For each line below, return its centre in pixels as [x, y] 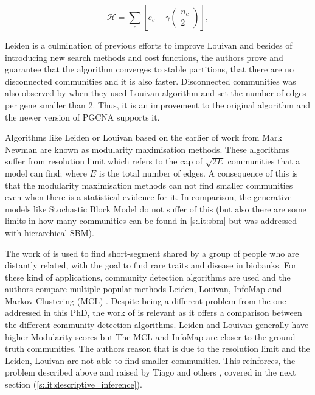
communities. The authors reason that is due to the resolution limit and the [168, 348]
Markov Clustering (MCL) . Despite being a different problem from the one [146, 300]
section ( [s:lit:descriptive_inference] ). [74, 384]
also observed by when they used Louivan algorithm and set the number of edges [156, 93]
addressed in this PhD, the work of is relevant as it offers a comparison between [154, 313]
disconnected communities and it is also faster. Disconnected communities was [151, 81]
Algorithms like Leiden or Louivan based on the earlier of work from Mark [144, 137]
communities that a [264, 161]
